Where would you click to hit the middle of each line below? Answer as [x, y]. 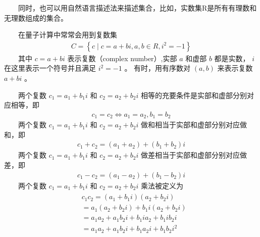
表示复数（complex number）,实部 [122, 58]
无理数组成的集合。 [36, 17]
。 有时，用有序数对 [158, 68]
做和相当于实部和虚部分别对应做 [194, 125]
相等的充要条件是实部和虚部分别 [194, 95]
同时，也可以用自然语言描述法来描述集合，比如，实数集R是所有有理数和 [138, 8]
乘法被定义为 [162, 185]
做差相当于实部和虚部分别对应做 [194, 155]
